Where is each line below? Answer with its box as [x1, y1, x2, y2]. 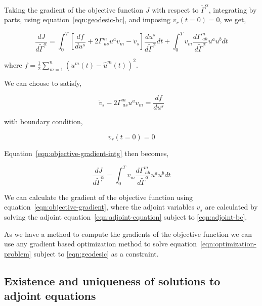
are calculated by [205, 201, 258, 212]
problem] [4, 248, 31, 259]
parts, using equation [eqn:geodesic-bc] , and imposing [4, 14, 171, 25]
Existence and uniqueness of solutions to [4, 273, 221, 288]
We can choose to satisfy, [4, 77, 82, 88]
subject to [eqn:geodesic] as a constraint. [33, 248, 159, 259]
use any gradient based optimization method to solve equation [4, 238, 197, 249]
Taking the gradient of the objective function [4, 4, 144, 15]
